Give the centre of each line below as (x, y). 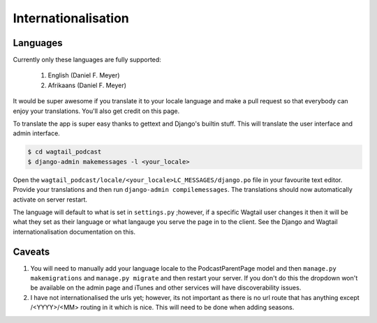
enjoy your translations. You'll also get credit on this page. (96, 111)
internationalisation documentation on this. (74, 232)
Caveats (31, 251)
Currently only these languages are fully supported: (87, 60)
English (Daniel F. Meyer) (84, 75)
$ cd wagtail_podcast (65, 152)
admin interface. (37, 133)
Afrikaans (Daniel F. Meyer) (87, 85)
